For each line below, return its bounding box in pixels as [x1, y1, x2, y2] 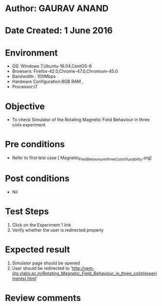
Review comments [5, 292, 81, 303]
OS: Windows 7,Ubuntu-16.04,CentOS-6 [12, 63, 92, 69]
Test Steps [5, 206, 49, 217]
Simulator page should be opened [12, 260, 80, 266]
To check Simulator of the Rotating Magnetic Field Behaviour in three [12, 117, 150, 122]
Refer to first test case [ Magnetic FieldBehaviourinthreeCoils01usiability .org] [12, 155, 152, 162]
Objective [5, 101, 45, 112]
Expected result [5, 244, 70, 255]
